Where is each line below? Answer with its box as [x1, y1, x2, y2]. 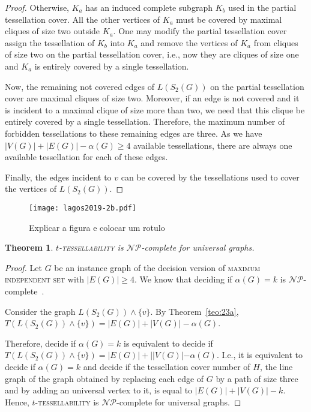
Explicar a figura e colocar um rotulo [29, 221, 165, 233]
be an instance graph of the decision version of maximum [54, 261, 261, 273]
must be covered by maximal [176, 13, 282, 25]
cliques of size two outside [5, 25, 100, 37]
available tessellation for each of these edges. [5, 151, 168, 163]
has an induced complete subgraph [85, 1, 213, 13]
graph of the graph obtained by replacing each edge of [5, 372, 204, 384]
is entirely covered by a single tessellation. [34, 59, 189, 72]
